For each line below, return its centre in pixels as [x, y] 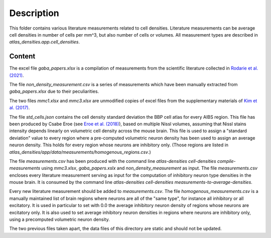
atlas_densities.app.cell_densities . [45, 42]
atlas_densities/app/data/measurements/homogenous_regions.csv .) [80, 152]
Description [34, 13]
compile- [226, 161]
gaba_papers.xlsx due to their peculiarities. [54, 91]
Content [22, 56]
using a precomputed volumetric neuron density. [59, 219]
